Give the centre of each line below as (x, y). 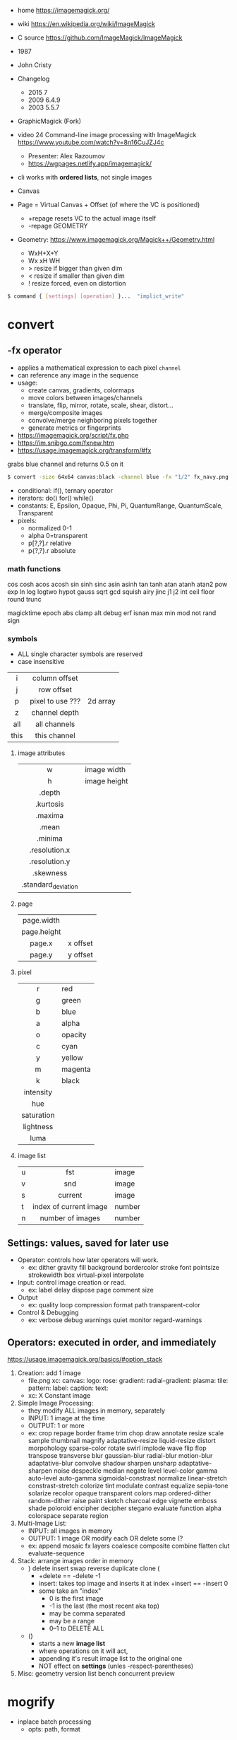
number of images (70, 1218)
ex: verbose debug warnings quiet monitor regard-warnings (115, 1320)
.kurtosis (49, 804)
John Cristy (34, 65)
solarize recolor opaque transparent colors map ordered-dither (120, 1493)
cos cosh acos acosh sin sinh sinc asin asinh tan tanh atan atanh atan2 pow (117, 584)
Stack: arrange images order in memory (75, 1561)
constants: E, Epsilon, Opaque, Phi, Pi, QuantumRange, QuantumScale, (120, 506)
